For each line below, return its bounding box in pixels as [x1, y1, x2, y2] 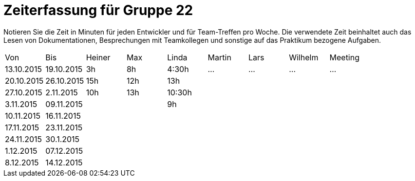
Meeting [329, 52, 359, 62]
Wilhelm [289, 52, 319, 62]
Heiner [86, 52, 111, 62]
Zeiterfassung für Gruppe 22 [3, 2, 193, 18]
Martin [207, 52, 231, 62]
